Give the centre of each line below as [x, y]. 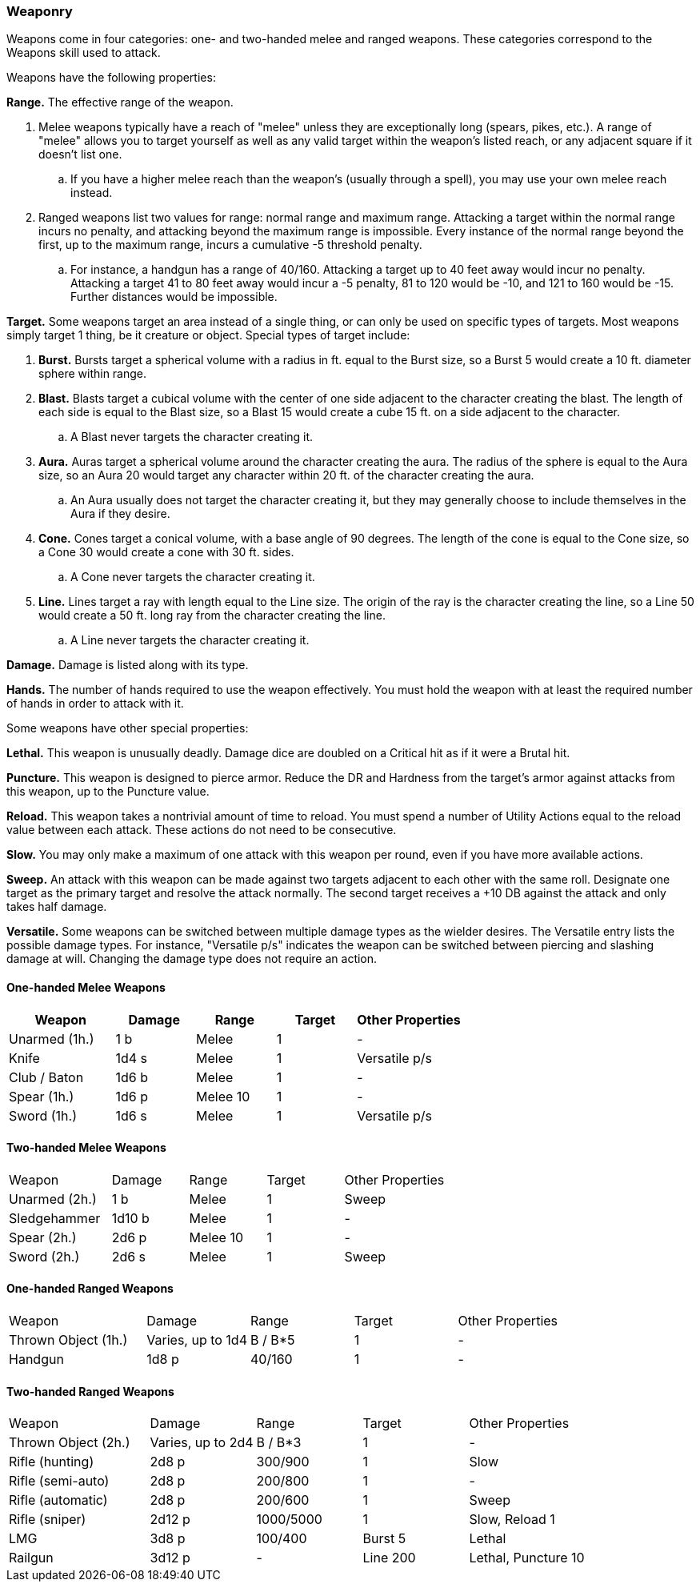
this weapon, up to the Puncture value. [108, 792]
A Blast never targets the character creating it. [192, 437]
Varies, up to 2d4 [202, 1443]
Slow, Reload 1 [512, 1520]
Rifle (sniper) [48, 1520]
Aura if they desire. [120, 514]
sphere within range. [93, 374]
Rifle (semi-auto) [59, 1481]
